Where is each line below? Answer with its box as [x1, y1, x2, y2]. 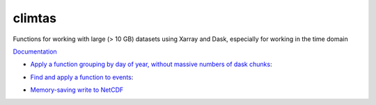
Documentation [13, 47, 57, 56]
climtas [13, 10, 57, 26]
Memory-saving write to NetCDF [30, 86, 124, 94]
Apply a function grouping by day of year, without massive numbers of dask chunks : [30, 60, 272, 69]
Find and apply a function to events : [30, 73, 134, 81]
